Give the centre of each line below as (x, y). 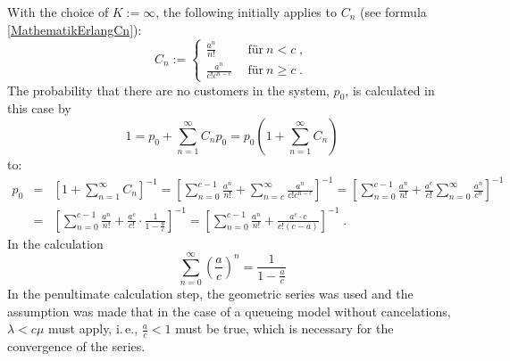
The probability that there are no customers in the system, (168, 90)
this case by (39, 108)
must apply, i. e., (93, 328)
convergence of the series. (76, 346)
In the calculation (55, 243)
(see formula (393, 12)
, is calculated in (390, 90)
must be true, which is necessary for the (284, 328)
